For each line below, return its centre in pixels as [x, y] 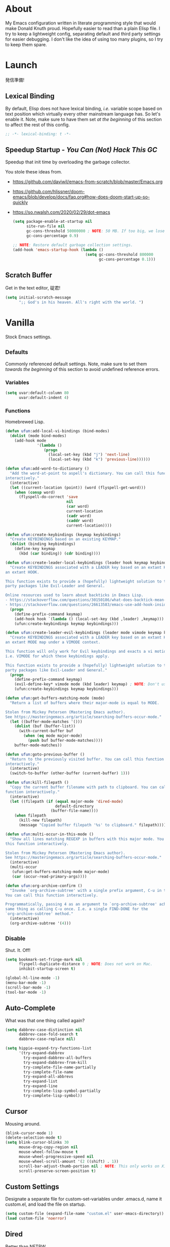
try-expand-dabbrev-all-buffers [58, 1058]
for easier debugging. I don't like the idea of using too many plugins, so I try [84, 39]
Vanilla [20, 323]
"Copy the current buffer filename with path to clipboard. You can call [89, 787]
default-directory [74, 806]
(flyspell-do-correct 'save [48, 497]
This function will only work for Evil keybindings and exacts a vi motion [87, 652]
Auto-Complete [30, 1008]
